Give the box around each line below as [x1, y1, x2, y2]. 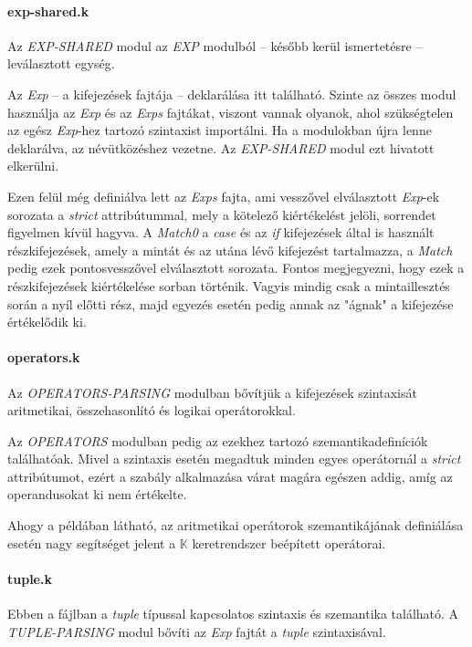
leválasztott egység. [7, 54, 115, 73]
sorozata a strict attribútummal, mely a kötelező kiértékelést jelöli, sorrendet [7, 204, 436, 224]
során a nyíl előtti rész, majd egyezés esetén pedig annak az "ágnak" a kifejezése [7, 294, 454, 313]
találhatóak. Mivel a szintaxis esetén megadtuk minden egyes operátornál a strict [7, 449, 461, 468]
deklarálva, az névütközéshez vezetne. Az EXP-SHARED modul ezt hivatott [7, 138, 435, 157]
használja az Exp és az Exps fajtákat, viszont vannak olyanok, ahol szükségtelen [7, 102, 454, 121]
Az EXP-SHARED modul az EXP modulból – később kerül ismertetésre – [7, 36, 423, 55]
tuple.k [7, 569, 52, 588]
